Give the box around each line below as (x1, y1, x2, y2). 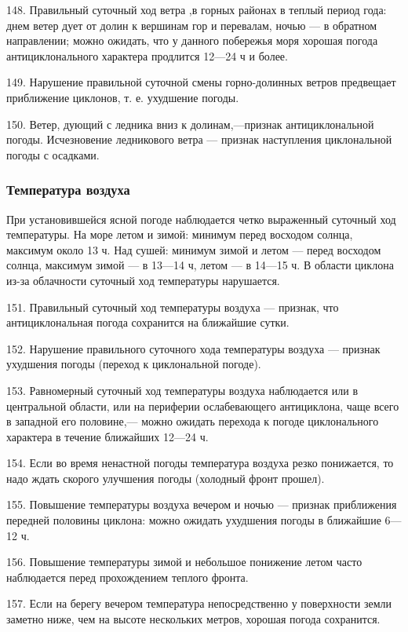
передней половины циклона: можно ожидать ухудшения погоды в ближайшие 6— (6, 512, 402, 528)
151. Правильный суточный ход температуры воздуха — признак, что (6, 298, 339, 315)
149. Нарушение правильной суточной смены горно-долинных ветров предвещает (6, 74, 396, 90)
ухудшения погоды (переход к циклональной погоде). (6, 356, 261, 372)
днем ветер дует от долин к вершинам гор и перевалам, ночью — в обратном (6, 16, 377, 33)
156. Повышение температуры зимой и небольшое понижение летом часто (6, 553, 362, 570)
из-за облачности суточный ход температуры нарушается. (6, 272, 280, 288)
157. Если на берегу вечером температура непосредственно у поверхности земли (6, 595, 392, 612)
